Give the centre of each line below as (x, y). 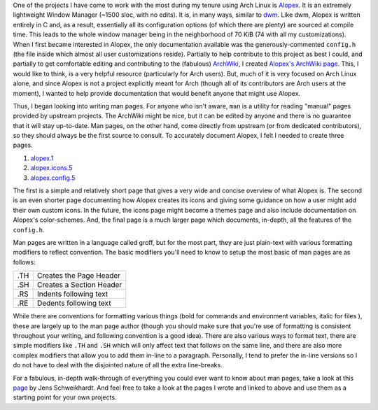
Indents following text (72, 294)
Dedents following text (74, 303)
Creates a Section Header (79, 285)
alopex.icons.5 (51, 168)
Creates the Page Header (79, 276)
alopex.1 (42, 158)
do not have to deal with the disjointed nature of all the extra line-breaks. (118, 365)
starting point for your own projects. (65, 397)
